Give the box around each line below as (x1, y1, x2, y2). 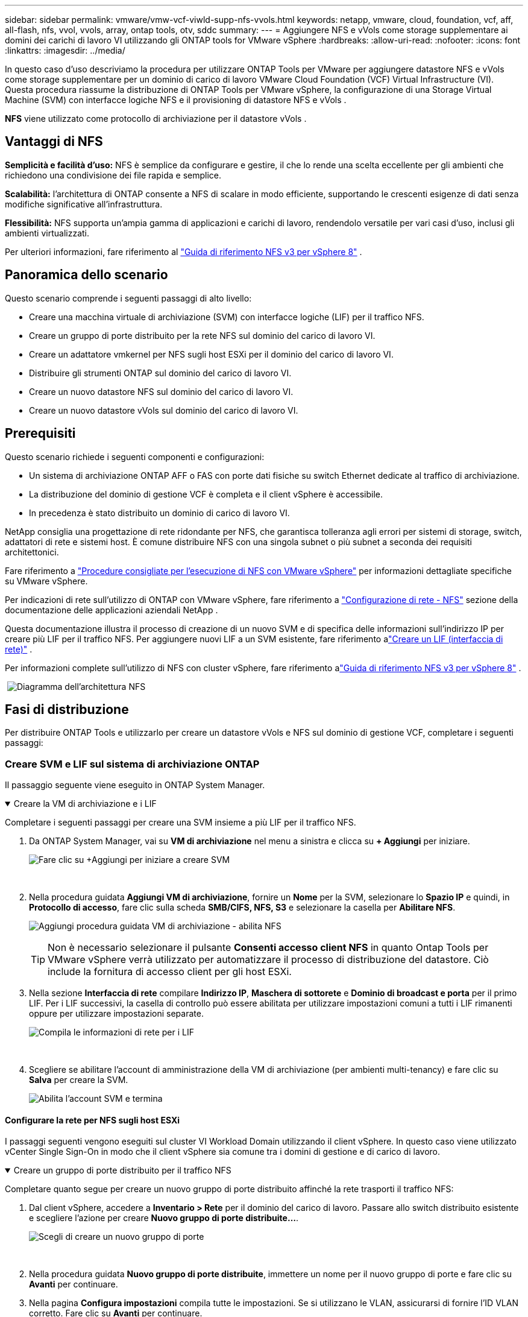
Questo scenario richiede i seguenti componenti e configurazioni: (5, 451, 265, 462)
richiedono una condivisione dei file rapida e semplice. (5, 169, 222, 180)
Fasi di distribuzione (5, 701, 129, 717)
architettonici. (5, 546, 59, 557)
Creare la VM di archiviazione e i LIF (13, 798, 157, 809)
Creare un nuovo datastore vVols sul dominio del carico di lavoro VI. (29, 405, 298, 415)
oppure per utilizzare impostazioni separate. (29, 1008, 204, 1019)
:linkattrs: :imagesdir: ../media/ (5, 45, 125, 55)
